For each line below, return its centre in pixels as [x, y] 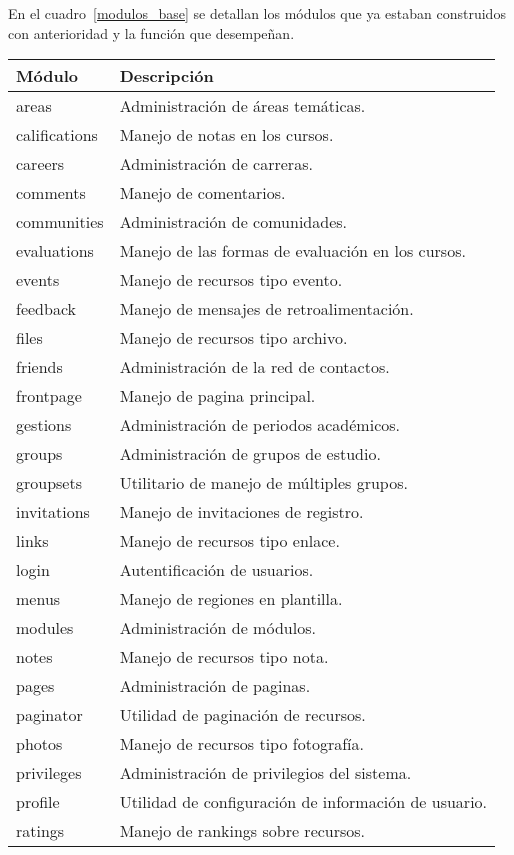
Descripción [166, 76]
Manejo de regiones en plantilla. [231, 599]
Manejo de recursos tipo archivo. [233, 338]
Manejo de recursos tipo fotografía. [241, 744]
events [38, 280]
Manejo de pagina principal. [217, 396]
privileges [49, 773]
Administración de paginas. [215, 686]
